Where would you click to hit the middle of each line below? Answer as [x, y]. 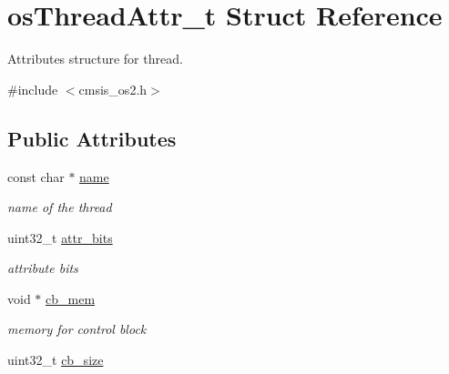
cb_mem [71, 298]
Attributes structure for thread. [95, 59]
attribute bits [43, 268]
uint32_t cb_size [56, 360]
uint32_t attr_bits [60, 237]
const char [36, 176]
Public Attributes [92, 138]
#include [33, 89]
